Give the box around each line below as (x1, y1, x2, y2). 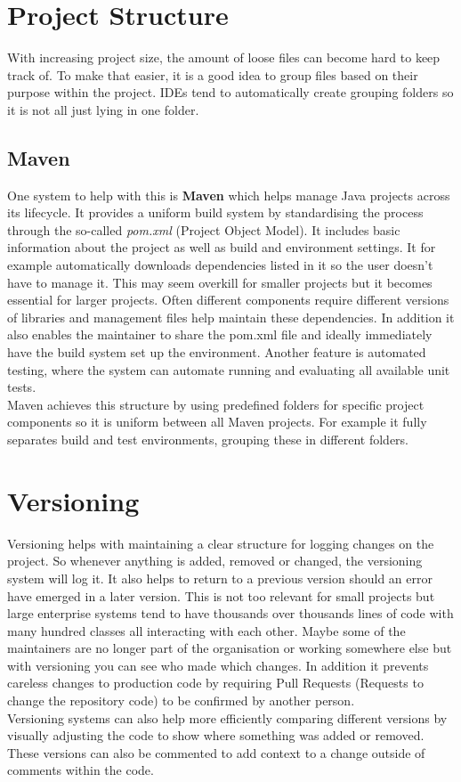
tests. (7, 378, 36, 396)
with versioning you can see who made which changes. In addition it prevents (7, 656, 429, 674)
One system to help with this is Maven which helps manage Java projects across (7, 185, 450, 204)
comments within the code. (7, 761, 154, 779)
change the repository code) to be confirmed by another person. (7, 691, 355, 710)
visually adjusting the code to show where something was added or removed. (7, 726, 425, 745)
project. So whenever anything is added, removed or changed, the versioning (7, 551, 423, 570)
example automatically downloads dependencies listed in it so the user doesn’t (7, 256, 433, 274)
